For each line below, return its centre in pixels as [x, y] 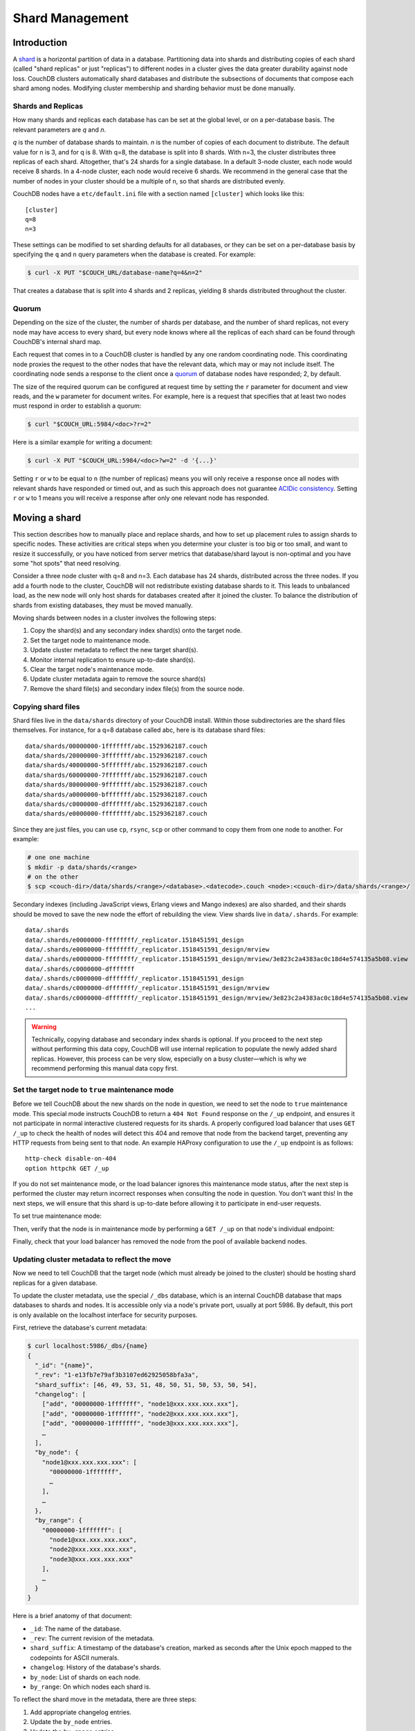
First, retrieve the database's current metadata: [80, 1328]
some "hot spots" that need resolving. [67, 564]
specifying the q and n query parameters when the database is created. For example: [134, 254]
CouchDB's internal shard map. [57, 341]
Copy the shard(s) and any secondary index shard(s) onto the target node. [136, 631]
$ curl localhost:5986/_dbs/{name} [87, 1346]
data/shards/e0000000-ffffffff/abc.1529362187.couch [116, 814]
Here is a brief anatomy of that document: [72, 1616]
